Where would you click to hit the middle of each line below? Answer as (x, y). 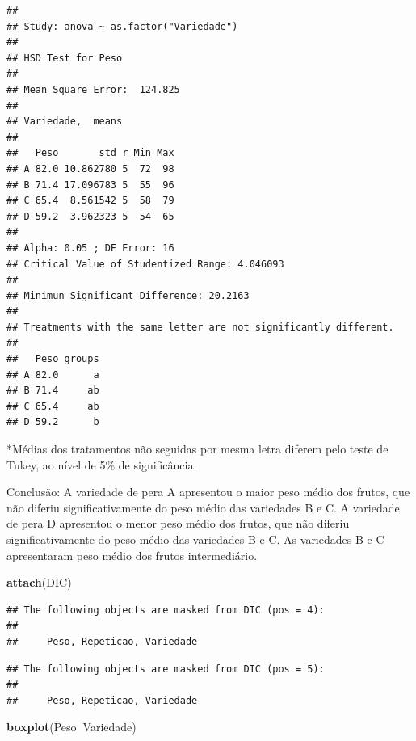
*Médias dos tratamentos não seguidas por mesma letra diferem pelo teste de (197, 449)
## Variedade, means (65, 122)
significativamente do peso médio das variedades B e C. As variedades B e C (195, 539)
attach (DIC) (39, 582)
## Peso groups (53, 359)
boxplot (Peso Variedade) (71, 727)
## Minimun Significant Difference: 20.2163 (128, 295)
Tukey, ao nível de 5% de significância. (102, 464)
